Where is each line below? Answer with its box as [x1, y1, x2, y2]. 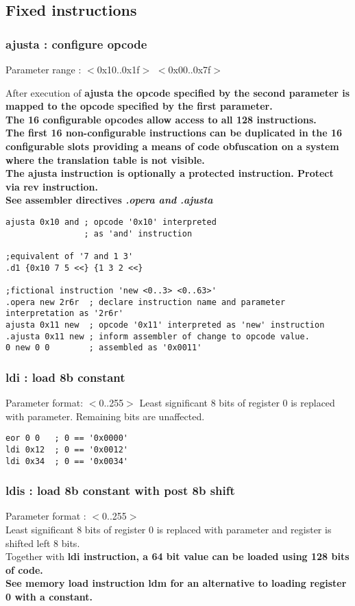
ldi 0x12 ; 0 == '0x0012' [5, 444, 128, 454]
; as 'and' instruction [84, 228, 193, 239]
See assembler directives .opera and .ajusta [5, 193, 213, 207]
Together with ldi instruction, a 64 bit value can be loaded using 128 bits [5, 549, 350, 563]
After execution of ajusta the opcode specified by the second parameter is [5, 85, 350, 99]
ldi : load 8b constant [5, 368, 125, 385]
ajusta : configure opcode [5, 35, 147, 52]
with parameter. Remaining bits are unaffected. [5, 409, 205, 423]
